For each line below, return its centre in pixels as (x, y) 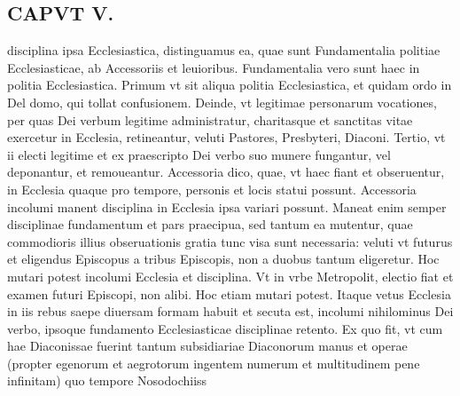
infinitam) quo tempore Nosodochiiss (107, 380)
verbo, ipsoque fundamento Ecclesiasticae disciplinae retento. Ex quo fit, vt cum (225, 328)
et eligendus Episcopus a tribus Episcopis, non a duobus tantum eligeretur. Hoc (223, 259)
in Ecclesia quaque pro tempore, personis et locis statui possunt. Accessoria (212, 189)
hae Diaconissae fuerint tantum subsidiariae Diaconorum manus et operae (207, 346)
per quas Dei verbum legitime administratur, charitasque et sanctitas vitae (210, 119)
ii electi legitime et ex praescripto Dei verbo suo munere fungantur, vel (199, 154)
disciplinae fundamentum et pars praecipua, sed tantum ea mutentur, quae (210, 224)
